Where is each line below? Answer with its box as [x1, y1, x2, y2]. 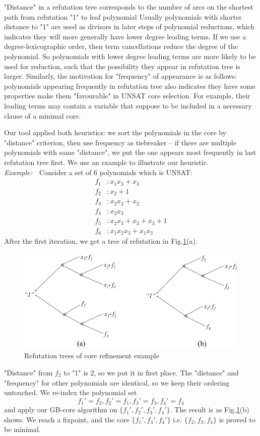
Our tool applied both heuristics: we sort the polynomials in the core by [4, 127, 227, 138]
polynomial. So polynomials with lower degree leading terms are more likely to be [4, 50, 256, 61]
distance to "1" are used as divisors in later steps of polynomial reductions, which [4, 21, 254, 32]
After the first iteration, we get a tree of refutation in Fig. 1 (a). [4, 236, 198, 246]
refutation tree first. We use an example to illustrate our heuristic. [4, 156, 209, 167]
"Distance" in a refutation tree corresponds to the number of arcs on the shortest [4, 2, 253, 12]
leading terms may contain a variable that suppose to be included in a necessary [4, 100, 252, 111]
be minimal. [4, 424, 41, 434]
